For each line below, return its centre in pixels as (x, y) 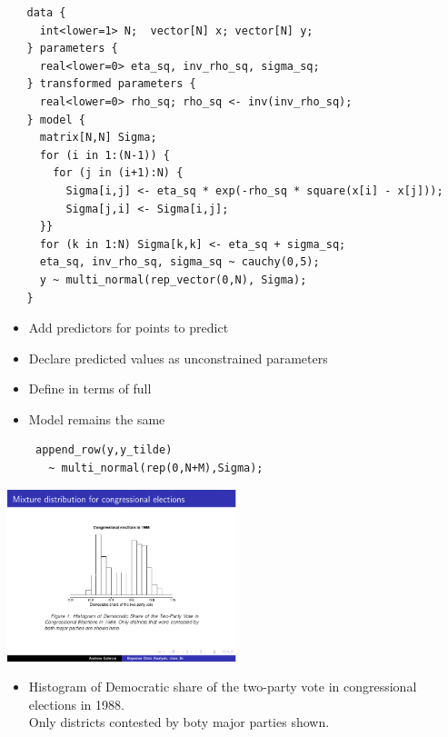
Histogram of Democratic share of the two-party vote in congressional (223, 687)
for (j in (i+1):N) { (118, 173)
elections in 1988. (76, 704)
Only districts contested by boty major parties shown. (179, 722)
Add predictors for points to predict (129, 328)
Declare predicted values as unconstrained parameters (178, 358)
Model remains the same (97, 418)
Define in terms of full (90, 388)
